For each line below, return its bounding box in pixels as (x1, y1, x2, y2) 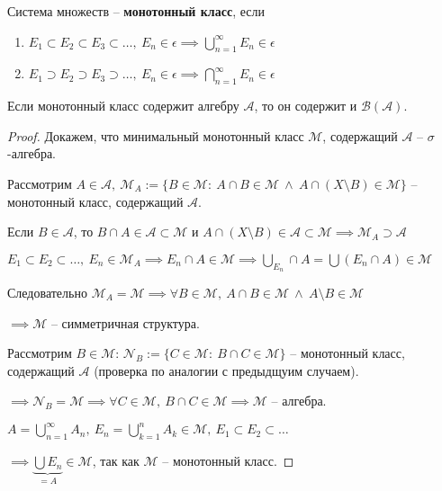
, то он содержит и (254, 96, 357, 115)
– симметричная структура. (50, 313, 200, 332)
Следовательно (7, 282, 87, 301)
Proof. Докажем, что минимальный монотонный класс (7, 126, 304, 145)
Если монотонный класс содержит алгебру (7, 96, 239, 115)
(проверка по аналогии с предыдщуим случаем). (94, 361, 359, 379)
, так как (92, 451, 140, 470)
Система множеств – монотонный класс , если (7, 2, 265, 20)
